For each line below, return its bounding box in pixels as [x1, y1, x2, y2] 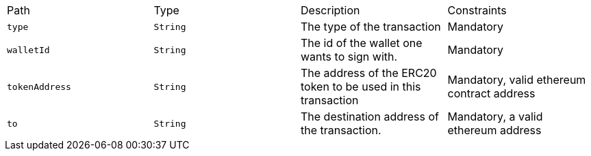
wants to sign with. [301, 50, 398, 63]
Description [301, 3, 360, 17]
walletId [7, 44, 50, 55]
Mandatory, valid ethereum [447, 73, 586, 87]
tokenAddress [7, 81, 71, 92]
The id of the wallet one [301, 36, 423, 50]
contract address [447, 87, 536, 100]
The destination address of [301, 110, 439, 123]
